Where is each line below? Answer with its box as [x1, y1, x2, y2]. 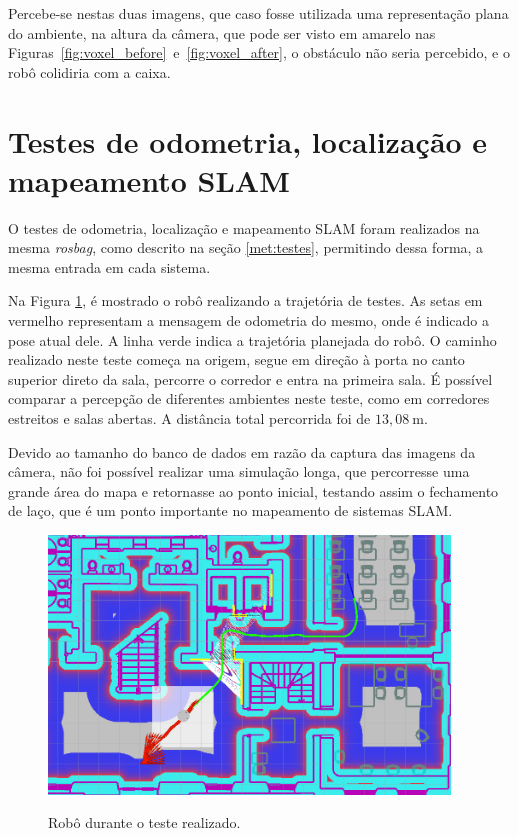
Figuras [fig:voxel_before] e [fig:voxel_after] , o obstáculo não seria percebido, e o [8, 42, 510, 63]
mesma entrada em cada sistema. [8, 256, 211, 277]
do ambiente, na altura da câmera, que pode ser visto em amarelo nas [8, 22, 436, 43]
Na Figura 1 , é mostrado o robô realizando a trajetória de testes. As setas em [8, 290, 483, 311]
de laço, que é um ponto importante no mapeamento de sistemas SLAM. [8, 500, 453, 521]
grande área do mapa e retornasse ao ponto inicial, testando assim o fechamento [8, 480, 499, 501]
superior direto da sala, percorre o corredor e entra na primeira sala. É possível [8, 368, 493, 389]
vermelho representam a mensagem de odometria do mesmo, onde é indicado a [8, 310, 489, 331]
